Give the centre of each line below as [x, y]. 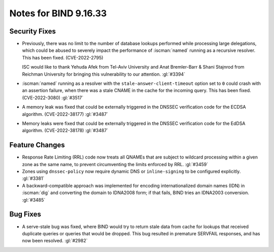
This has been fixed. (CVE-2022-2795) [63, 57]
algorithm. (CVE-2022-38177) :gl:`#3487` [65, 114]
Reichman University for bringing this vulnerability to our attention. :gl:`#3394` [104, 74]
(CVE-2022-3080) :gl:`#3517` [53, 98]
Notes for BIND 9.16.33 [58, 13]
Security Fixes [32, 31]
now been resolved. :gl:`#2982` [55, 241]
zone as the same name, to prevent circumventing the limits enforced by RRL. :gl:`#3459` [115, 164]
